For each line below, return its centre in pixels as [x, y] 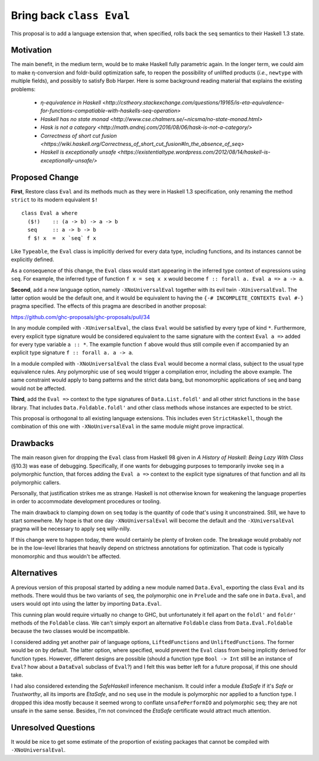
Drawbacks [32, 443]
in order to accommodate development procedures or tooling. [86, 502]
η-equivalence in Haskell [71, 103]
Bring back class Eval [70, 15]
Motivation [31, 50]
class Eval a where [50, 213]
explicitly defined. [32, 259]
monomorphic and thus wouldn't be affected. [66, 556]
